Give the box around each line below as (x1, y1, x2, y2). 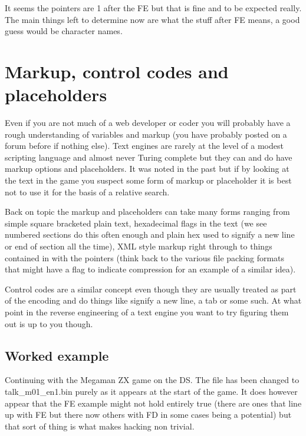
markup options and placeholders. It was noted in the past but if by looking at (5, 162, 289, 175)
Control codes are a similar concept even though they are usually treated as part (5, 282, 297, 295)
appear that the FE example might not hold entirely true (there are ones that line (5, 397, 302, 409)
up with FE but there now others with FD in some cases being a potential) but (5, 408, 292, 421)
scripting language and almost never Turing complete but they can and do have (5, 151, 292, 163)
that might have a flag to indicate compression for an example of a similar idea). (5, 263, 296, 275)
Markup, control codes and (5, 59, 229, 83)
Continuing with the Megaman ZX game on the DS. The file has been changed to (5, 374, 300, 386)
